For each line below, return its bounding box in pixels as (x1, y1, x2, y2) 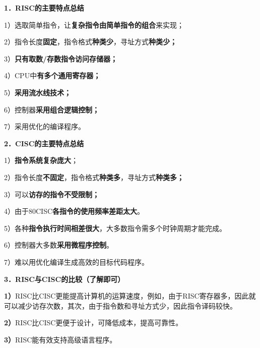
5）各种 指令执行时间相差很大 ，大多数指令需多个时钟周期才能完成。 (4, 222, 226, 233)
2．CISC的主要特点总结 (4, 138, 84, 148)
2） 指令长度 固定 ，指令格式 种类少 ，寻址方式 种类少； (4, 36, 177, 47)
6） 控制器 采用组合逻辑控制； (4, 104, 99, 114)
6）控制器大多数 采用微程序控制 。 (4, 240, 113, 250)
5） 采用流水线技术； (4, 87, 71, 97)
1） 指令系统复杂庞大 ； (4, 155, 78, 165)
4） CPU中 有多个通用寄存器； (4, 70, 101, 81)
